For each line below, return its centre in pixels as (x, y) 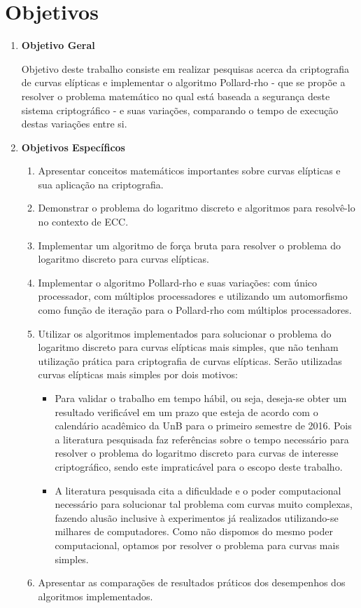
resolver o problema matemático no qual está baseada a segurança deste (176, 96)
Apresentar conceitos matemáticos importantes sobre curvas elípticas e (189, 171)
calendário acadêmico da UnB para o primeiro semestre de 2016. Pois (203, 426)
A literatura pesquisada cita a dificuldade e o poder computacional (198, 490)
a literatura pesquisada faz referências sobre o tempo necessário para (202, 439)
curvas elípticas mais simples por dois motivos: (138, 374)
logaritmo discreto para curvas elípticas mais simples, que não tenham (188, 347)
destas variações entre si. (74, 124)
